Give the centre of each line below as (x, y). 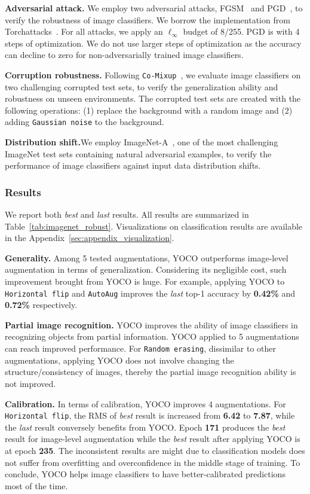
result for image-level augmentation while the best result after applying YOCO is (153, 439)
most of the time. (36, 485)
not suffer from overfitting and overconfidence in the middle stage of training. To (153, 462)
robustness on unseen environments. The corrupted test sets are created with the (153, 98)
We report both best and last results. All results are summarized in (127, 214)
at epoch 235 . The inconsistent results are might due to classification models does (155, 450)
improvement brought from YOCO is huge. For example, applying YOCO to (145, 281)
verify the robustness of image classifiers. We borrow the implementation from (148, 19)
